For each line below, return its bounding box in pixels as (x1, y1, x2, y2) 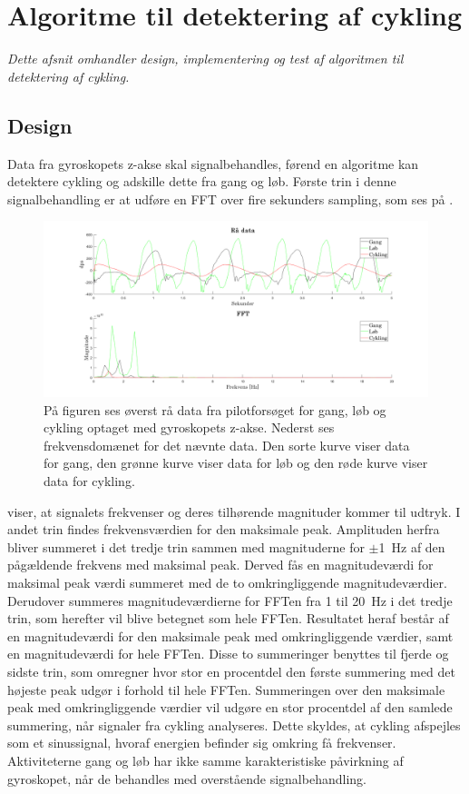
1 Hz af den (378, 537, 445, 556)
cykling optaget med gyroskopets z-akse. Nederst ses (44, 418, 335, 437)
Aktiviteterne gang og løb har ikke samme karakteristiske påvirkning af (7, 750, 404, 769)
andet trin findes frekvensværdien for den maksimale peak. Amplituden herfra (7, 520, 440, 539)
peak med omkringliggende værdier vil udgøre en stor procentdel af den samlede (7, 698, 453, 717)
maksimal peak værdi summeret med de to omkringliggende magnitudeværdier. (7, 573, 447, 592)
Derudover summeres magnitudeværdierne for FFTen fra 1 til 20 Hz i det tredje (7, 591, 453, 610)
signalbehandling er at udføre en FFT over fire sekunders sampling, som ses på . (7, 189, 454, 208)
